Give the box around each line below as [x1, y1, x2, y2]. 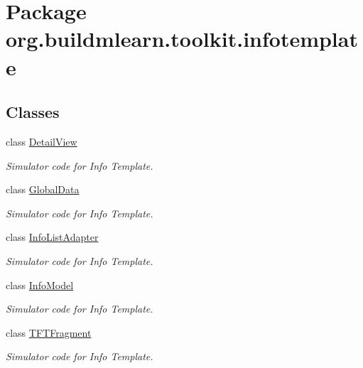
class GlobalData [6, 182, 80, 197]
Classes [6, 101, 60, 123]
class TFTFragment [6, 325, 92, 340]
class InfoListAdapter [6, 229, 99, 244]
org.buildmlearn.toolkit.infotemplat [6, 24, 358, 53]
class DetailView [6, 134, 77, 148]
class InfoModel [6, 277, 74, 292]
